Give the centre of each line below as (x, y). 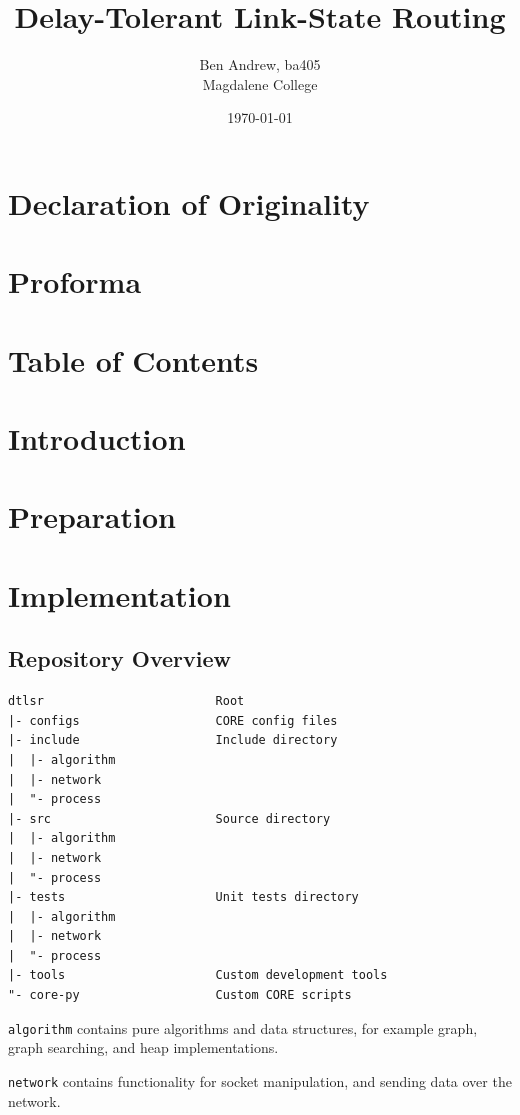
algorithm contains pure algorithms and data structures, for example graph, (243, 1027)
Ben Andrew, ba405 (260, 64)
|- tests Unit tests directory (183, 897)
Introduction (97, 438)
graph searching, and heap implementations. (143, 1047)
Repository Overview (119, 658)
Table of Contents (133, 359)
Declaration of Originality (189, 202)
